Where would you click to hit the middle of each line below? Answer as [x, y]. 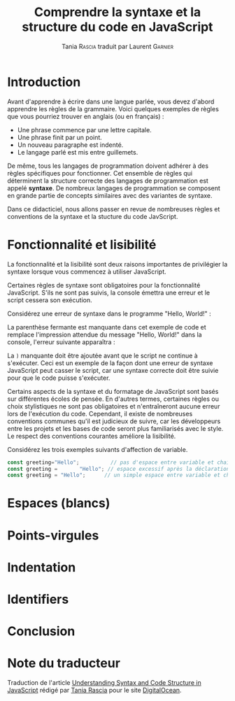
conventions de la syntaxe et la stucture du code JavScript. [93, 216]
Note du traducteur [64, 664]
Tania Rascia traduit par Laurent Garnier [117, 46]
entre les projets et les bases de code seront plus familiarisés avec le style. [115, 428]
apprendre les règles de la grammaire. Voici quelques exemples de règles [113, 108]
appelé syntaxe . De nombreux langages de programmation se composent [114, 188]
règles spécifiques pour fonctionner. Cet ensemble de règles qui [100, 173]
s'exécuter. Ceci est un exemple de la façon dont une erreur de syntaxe [110, 363]
